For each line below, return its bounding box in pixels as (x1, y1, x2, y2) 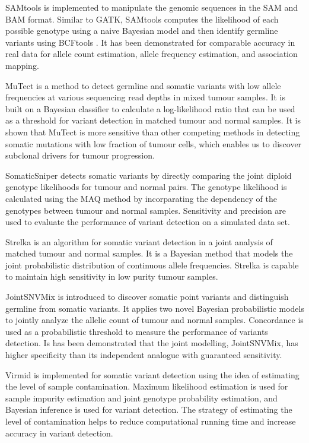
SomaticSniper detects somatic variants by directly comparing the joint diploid (5, 169, 292, 181)
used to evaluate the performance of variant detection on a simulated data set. (5, 216, 290, 228)
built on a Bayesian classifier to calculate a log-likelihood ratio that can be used (5, 102, 295, 115)
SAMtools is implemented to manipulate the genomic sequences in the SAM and (5, 1, 298, 13)
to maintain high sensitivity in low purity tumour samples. (5, 270, 218, 283)
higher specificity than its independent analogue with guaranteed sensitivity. (5, 349, 282, 361)
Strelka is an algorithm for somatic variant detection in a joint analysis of (5, 235, 273, 248)
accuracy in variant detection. (5, 426, 113, 439)
